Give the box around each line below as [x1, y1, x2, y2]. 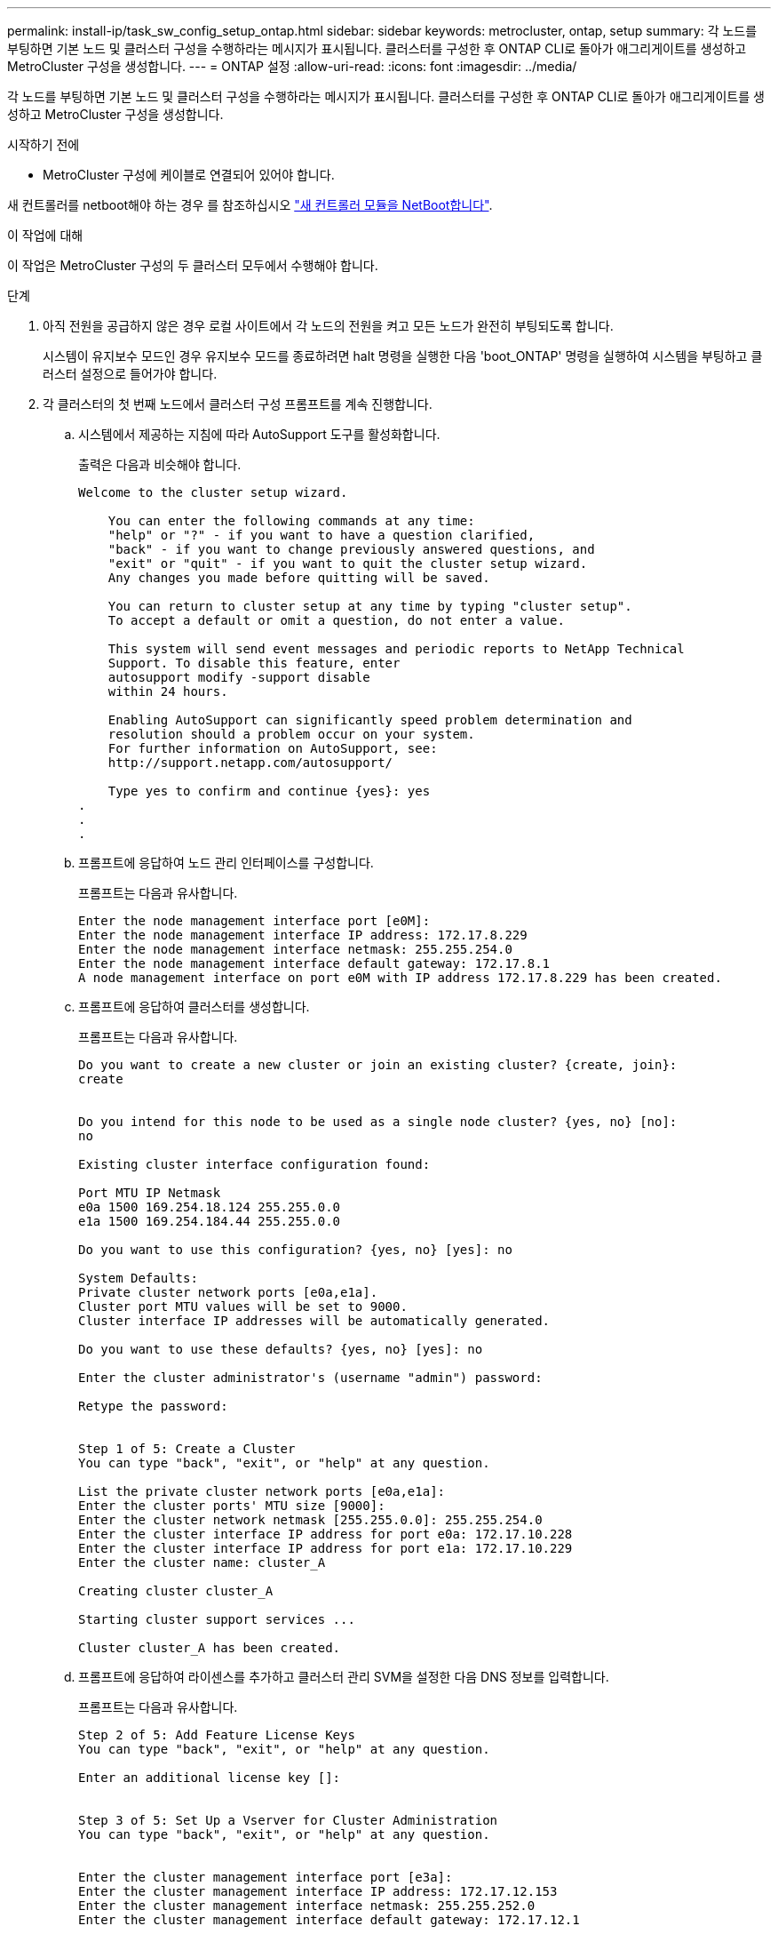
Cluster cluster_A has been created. [78, 1641, 341, 1655]
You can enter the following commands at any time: [107, 514, 475, 528]
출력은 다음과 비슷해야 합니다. [78, 457, 242, 472]
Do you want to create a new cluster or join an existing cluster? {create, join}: [78, 1058, 678, 1072]
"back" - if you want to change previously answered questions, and [107, 542, 595, 556]
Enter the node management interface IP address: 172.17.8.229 [78, 928, 528, 942]
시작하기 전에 [7, 137, 80, 152]
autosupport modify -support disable [107, 670, 370, 684]
